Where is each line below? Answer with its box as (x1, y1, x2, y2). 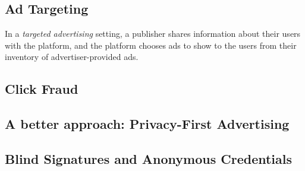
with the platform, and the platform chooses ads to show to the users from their (5, 39, 297, 51)
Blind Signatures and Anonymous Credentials (5, 149, 293, 167)
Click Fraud (5, 80, 78, 98)
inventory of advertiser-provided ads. (5, 50, 139, 63)
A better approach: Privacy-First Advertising (5, 115, 290, 133)
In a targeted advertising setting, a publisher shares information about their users (5, 27, 301, 40)
